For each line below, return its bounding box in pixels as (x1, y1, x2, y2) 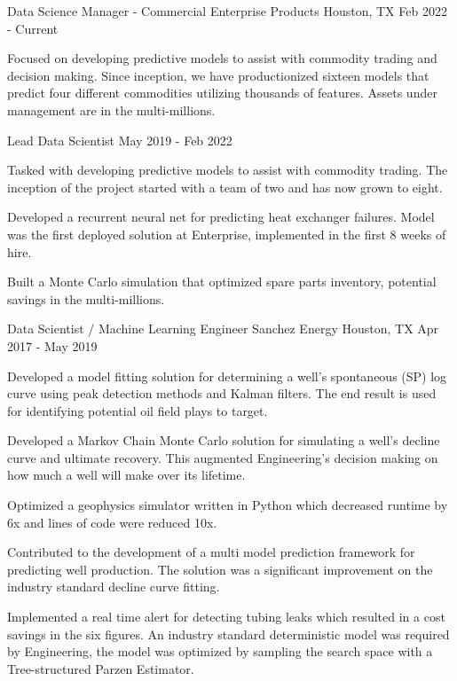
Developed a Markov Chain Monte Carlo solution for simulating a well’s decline (7, 431, 440, 450)
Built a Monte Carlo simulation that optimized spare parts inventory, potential (7, 272, 437, 291)
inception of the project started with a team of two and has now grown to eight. (7, 177, 443, 196)
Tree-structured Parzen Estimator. (7, 659, 194, 677)
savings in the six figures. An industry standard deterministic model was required (7, 624, 450, 643)
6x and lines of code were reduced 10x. (7, 513, 217, 531)
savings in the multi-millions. (7, 289, 165, 308)
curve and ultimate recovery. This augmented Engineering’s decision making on (7, 448, 438, 466)
